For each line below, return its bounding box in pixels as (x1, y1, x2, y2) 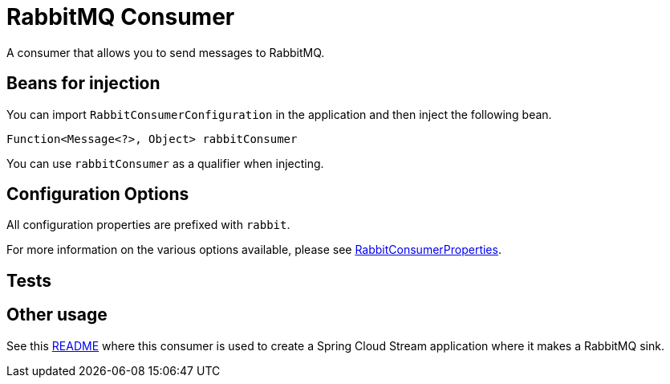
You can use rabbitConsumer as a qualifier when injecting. (6, 156, 324, 170)
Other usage (6, 304, 108, 325)
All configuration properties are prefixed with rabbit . (6, 218, 290, 232)
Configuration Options (6, 184, 189, 205)
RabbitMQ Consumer (6, 3, 235, 31)
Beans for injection (6, 73, 160, 94)
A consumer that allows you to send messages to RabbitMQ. (6, 45, 325, 59)
